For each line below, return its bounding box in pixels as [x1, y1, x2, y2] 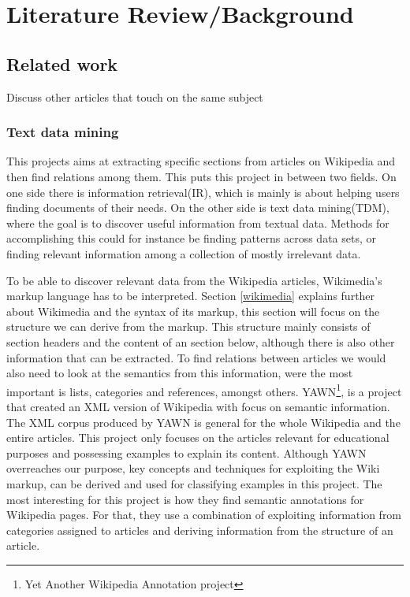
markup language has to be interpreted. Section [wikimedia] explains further [6, 287, 375, 304]
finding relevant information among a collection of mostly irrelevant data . [6, 245, 361, 261]
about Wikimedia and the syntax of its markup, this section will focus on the [6, 302, 380, 319]
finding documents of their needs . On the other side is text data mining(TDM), [6, 199, 389, 216]
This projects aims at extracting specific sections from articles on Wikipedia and [6, 153, 396, 169]
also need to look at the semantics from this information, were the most [6, 365, 353, 381]
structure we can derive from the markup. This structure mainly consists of [6, 318, 371, 335]
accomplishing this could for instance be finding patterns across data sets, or [6, 230, 376, 247]
